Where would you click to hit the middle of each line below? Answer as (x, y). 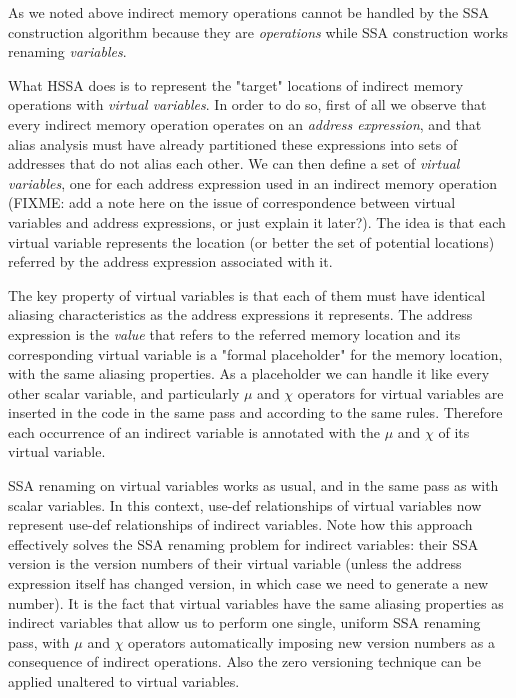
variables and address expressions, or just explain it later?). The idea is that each (257, 221)
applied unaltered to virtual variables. (124, 681)
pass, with (39, 641)
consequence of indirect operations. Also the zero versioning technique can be (244, 661)
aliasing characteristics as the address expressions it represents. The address (240, 314)
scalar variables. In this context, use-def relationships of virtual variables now (245, 504)
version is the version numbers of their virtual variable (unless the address (235, 563)
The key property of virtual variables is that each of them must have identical (247, 294)
